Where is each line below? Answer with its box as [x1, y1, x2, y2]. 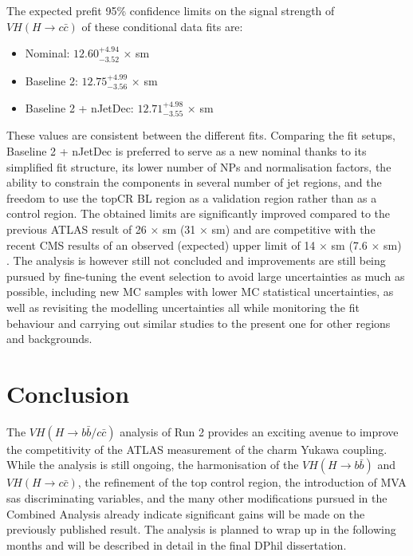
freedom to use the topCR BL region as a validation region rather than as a [6, 189, 377, 206]
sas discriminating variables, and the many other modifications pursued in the [6, 490, 387, 507]
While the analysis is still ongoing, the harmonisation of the [6, 456, 299, 473]
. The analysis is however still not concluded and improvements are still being [6, 252, 386, 269]
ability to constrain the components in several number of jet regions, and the [6, 174, 382, 191]
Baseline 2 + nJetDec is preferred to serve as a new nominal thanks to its [6, 143, 367, 160]
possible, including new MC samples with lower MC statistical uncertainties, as [6, 283, 394, 300]
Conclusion [6, 377, 130, 409]
